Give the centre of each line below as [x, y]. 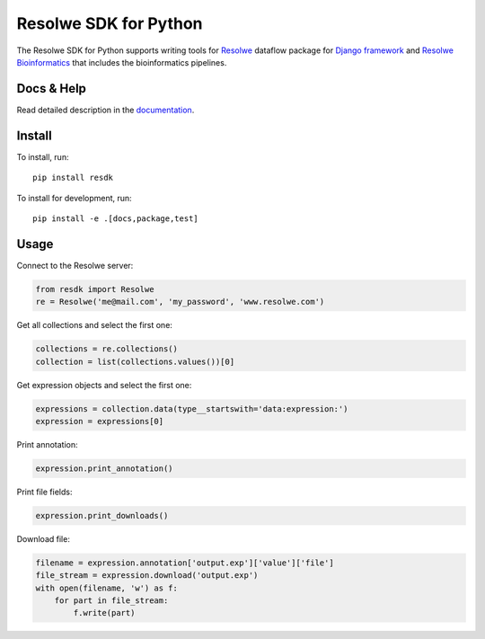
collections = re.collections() [107, 349]
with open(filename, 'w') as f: [107, 588]
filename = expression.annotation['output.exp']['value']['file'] [185, 563]
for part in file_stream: [111, 601]
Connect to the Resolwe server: [75, 265]
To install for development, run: [74, 198]
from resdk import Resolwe [95, 289]
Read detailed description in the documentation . [106, 110]
